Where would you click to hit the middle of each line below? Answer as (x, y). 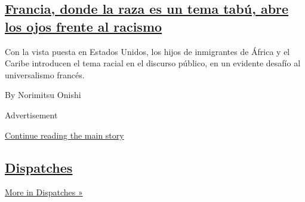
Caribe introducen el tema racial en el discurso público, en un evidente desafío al (153, 63)
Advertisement (31, 114)
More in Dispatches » (44, 192)
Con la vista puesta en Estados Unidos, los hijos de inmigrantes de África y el (147, 51)
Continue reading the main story (64, 135)
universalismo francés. (45, 74)
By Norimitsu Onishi (43, 95)
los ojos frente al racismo (84, 26)
